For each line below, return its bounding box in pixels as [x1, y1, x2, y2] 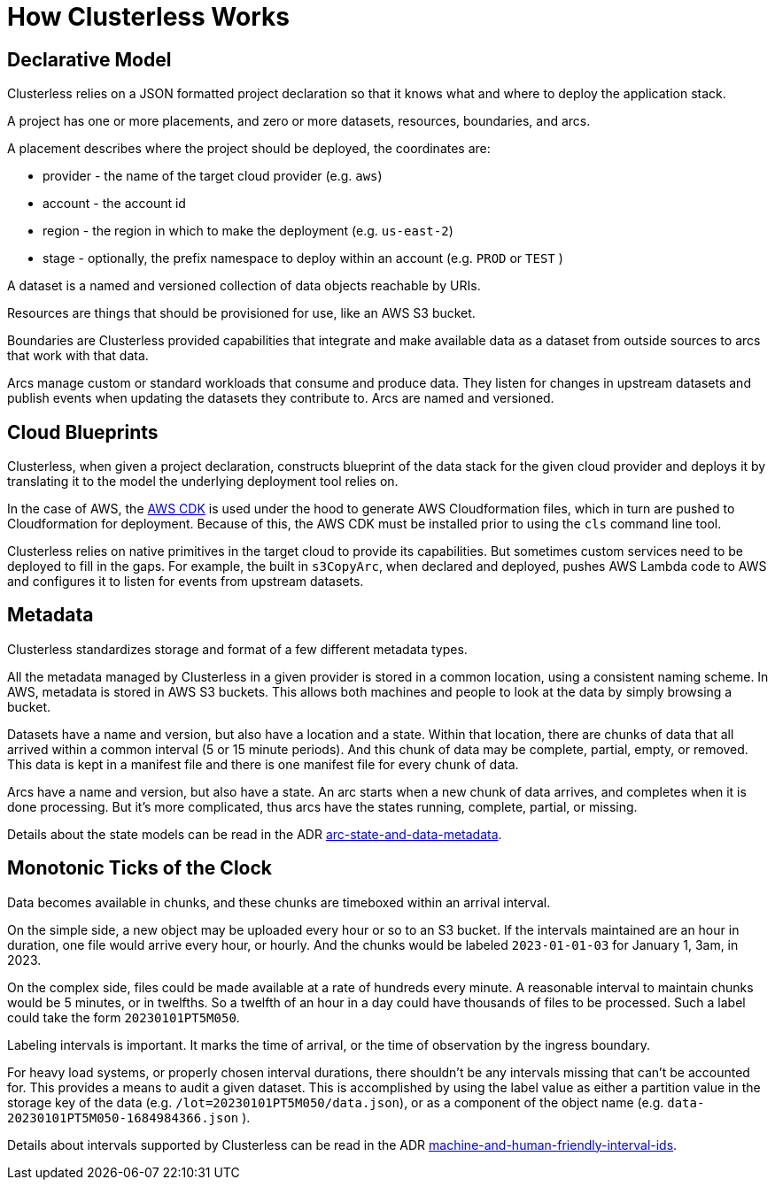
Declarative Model [7, 48, 172, 71]
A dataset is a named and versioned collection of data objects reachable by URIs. [7, 278, 481, 294]
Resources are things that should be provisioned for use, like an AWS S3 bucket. [7, 305, 476, 321]
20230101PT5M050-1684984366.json [7, 1110, 239, 1125]
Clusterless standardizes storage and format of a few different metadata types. [7, 641, 468, 657]
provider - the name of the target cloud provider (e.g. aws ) [43, 168, 383, 184]
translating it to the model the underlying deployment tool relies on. [7, 474, 399, 489]
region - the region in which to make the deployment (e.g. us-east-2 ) [43, 223, 453, 239]
